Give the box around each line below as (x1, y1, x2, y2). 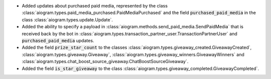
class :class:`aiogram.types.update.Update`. (22, 16, 113, 22)
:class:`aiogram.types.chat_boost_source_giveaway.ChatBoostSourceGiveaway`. (22, 59, 189, 65)
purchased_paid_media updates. (22, 37, 94, 43)
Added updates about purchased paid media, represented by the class (22, 3, 168, 8)
